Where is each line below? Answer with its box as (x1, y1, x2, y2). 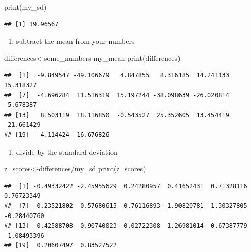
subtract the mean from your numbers (16, 35, 135, 46)
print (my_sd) (4, 2, 47, 12)
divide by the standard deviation (16, 146, 118, 157)
